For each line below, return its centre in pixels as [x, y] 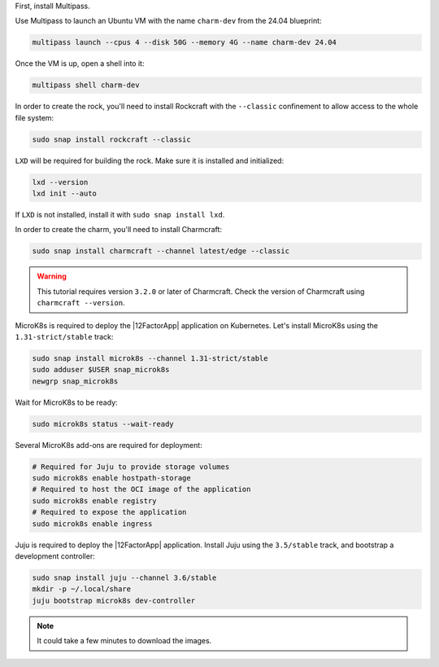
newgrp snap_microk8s [75, 381]
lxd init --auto [65, 194]
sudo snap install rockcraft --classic [111, 139]
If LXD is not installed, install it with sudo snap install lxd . [120, 215]
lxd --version [60, 182]
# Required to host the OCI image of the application [141, 489]
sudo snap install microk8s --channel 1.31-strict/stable [150, 358]
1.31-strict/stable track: [64, 336]
